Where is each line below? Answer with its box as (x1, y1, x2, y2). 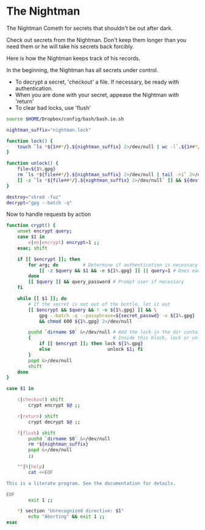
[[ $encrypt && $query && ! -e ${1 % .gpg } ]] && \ (28, 307, 157, 313)
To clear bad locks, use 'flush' (15, 104, 92, 111)
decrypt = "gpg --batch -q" (6, 199, 72, 206)
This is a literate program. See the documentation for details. (6, 480, 176, 486)
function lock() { (6, 138, 53, 144)
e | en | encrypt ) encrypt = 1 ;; (28, 240, 99, 246)
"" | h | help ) (17, 464, 45, 470)
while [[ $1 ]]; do (17, 296, 67, 302)
